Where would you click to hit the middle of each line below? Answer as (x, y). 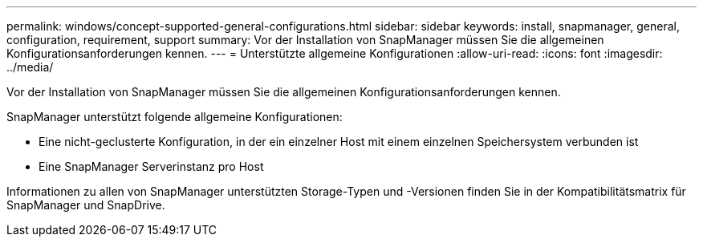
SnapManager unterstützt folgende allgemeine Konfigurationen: (175, 117)
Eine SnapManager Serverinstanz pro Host (151, 166)
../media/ (30, 67)
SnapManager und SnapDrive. (86, 205)
